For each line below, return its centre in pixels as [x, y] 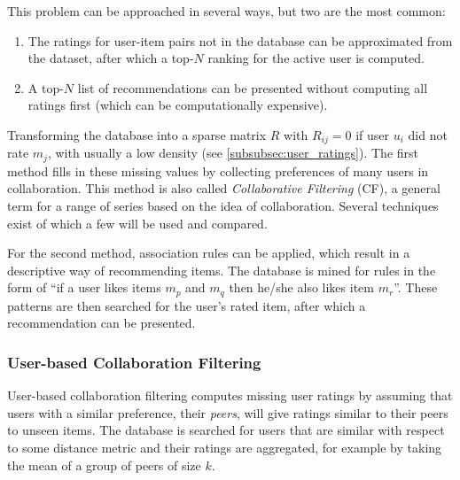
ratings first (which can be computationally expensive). [178, 105]
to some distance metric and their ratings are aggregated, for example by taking [225, 448]
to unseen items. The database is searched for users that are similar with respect [226, 430]
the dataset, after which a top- [111, 58]
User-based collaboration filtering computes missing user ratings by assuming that [230, 395]
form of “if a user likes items [84, 287]
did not [428, 134]
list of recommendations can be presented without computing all [253, 87]
